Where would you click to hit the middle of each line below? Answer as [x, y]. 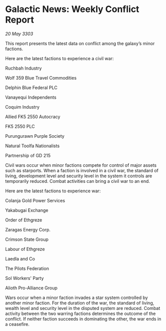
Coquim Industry [22, 107]
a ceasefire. [17, 324]
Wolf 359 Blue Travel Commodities [41, 78]
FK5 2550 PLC [20, 126]
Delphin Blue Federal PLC [31, 87]
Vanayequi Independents [31, 97]
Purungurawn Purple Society [35, 136]
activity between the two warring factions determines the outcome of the [80, 313]
